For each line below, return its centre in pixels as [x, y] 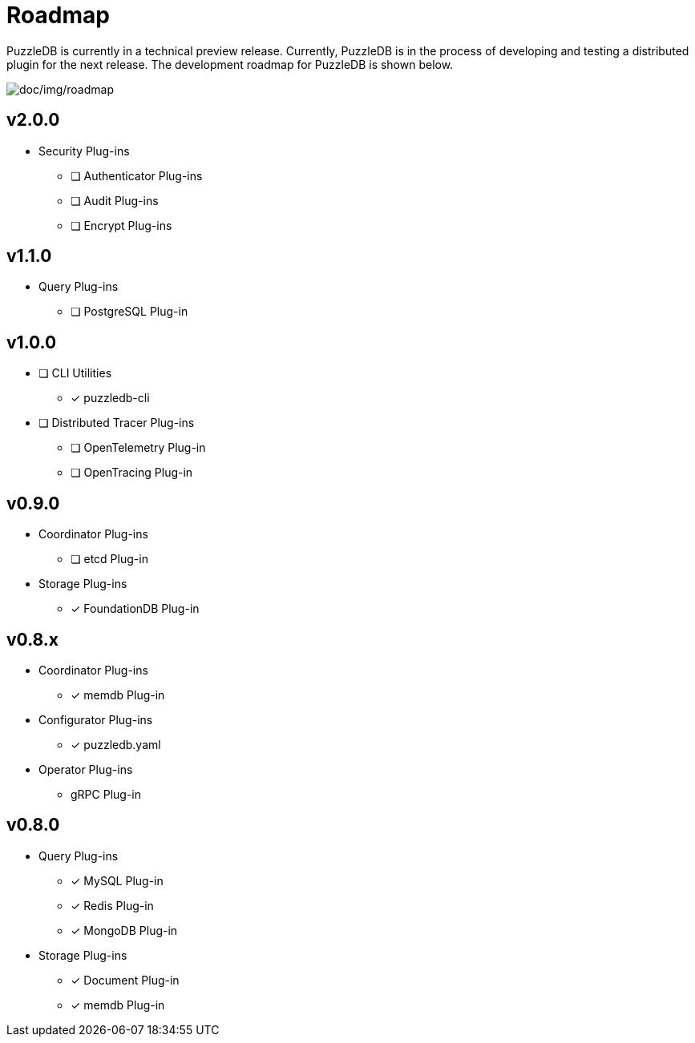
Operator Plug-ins [86, 769]
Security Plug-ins [84, 151]
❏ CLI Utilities [75, 373]
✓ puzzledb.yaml [116, 744]
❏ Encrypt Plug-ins [121, 225]
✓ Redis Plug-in [112, 905]
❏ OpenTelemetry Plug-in [138, 448]
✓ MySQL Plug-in [117, 880]
